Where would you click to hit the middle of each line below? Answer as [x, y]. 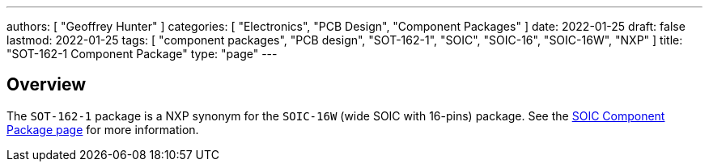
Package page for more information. [103, 129]
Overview [47, 85]
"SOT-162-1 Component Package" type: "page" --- [142, 54]
